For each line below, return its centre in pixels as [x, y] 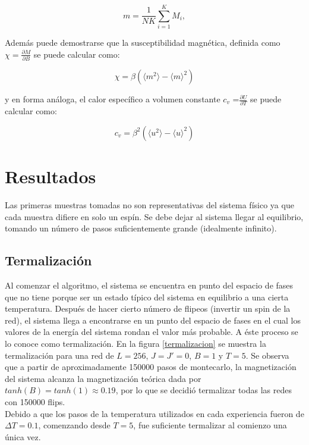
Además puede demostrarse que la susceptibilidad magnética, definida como [143, 43]
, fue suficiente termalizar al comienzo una [210, 425]
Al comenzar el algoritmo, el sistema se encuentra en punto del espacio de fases [149, 285]
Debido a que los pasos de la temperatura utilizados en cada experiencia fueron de [154, 413]
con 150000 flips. [35, 401]
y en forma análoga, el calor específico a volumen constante [113, 99]
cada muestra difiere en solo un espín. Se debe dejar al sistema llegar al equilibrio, [154, 216]
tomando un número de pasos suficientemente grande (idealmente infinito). [141, 228]
